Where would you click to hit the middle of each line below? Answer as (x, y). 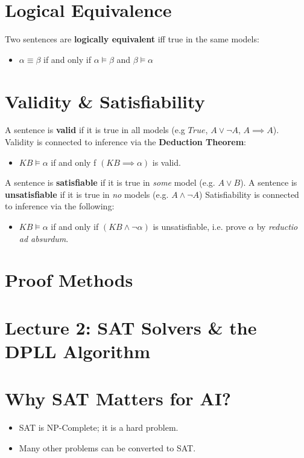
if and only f (74, 162)
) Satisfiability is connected (249, 194)
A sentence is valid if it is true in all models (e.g (95, 130)
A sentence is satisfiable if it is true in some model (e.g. (110, 182)
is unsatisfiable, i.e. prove (199, 226)
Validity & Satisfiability (105, 101)
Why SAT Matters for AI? (118, 398)
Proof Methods (69, 280)
